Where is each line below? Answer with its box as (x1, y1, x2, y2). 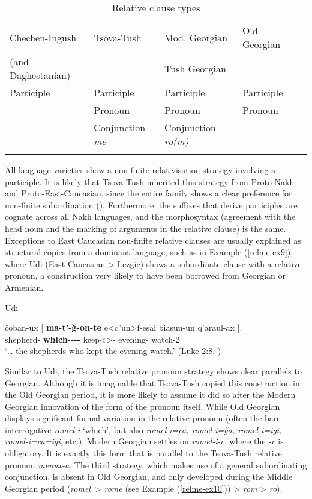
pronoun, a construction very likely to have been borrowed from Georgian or (5, 269, 286, 282)
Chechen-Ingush (10, 30, 77, 44)
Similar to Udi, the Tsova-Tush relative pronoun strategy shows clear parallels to (5, 364, 302, 377)
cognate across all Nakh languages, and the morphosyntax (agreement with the (5, 210, 296, 223)
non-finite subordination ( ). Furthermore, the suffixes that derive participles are (5, 198, 298, 211)
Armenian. (5, 280, 44, 293)
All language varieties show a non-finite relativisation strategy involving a (5, 164, 276, 176)
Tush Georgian (164, 61, 226, 75)
